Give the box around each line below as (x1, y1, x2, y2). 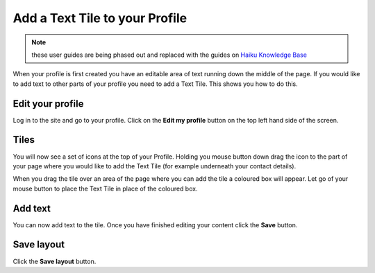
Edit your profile (12, 98, 84, 109)
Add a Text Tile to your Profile (12, 10, 187, 26)
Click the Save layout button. (12, 257, 97, 265)
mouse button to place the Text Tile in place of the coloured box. (12, 184, 198, 193)
